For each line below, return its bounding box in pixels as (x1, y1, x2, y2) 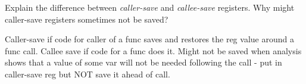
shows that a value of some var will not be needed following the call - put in (5, 56, 282, 69)
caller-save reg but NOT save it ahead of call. (5, 67, 170, 80)
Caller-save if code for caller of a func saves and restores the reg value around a (5, 33, 294, 45)
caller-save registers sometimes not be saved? (5, 13, 168, 25)
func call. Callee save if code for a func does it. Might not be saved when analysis (5, 44, 302, 57)
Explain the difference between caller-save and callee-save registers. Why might (5, 1, 295, 13)
